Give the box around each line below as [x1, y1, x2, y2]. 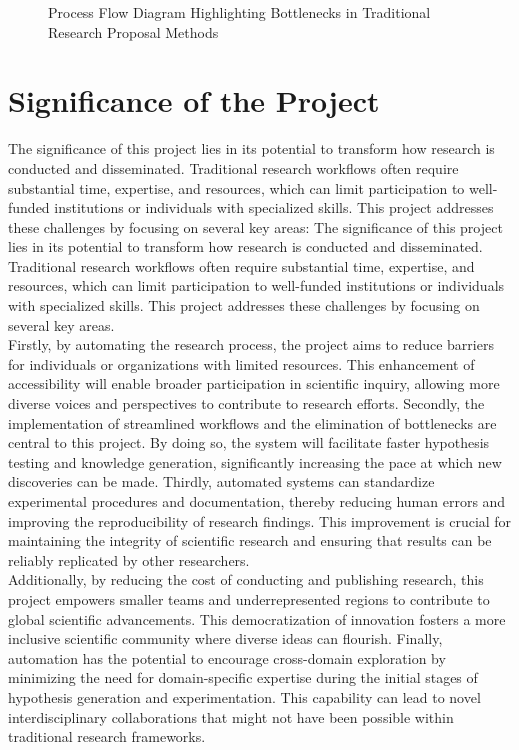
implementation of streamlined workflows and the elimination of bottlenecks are [8, 412, 497, 433]
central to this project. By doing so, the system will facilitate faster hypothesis [8, 432, 490, 453]
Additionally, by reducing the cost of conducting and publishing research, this [8, 569, 484, 590]
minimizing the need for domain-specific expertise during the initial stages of [8, 667, 478, 688]
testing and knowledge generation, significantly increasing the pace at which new [8, 451, 502, 472]
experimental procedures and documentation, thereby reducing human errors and [8, 491, 506, 511]
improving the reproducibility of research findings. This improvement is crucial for [8, 510, 512, 531]
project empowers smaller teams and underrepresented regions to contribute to [8, 588, 490, 609]
